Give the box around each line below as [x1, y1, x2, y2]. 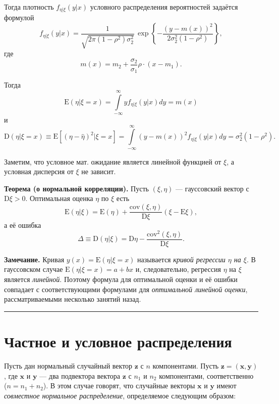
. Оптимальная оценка [25, 193, 93, 204]
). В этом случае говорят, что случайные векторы [43, 380, 195, 391]
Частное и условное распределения [4, 331, 232, 352]
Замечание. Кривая [4, 254, 65, 264]
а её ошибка [4, 220, 41, 230]
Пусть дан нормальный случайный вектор [4, 360, 133, 371]
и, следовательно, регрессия [135, 264, 221, 274]
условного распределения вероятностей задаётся [90, 2, 238, 12]
